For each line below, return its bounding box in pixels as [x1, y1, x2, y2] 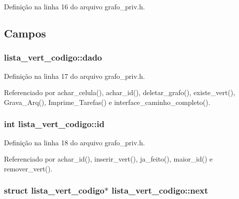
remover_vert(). [4, 163, 53, 173]
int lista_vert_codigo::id [4, 118, 105, 130]
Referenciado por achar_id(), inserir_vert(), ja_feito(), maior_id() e [4, 154, 213, 164]
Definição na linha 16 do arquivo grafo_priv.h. [4, 1, 145, 11]
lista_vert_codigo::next [111, 184, 208, 197]
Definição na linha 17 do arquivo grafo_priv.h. [4, 70, 145, 81]
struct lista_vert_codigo [4, 184, 105, 197]
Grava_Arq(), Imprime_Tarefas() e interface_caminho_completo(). [4, 97, 210, 107]
